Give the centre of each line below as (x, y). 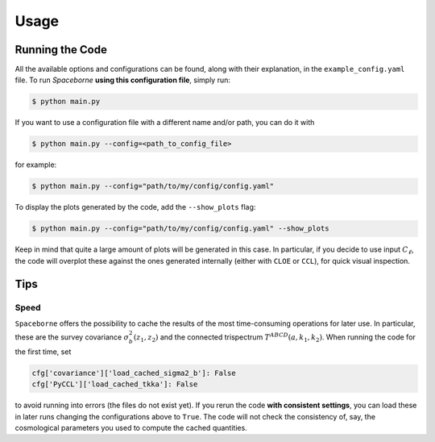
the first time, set (43, 352)
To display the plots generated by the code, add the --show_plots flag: (135, 207)
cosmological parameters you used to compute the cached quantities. (131, 428)
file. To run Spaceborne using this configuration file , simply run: (123, 80)
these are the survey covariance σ (72, 337)
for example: (36, 165)
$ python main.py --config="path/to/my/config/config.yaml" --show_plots (180, 229)
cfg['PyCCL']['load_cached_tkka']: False (115, 384)
